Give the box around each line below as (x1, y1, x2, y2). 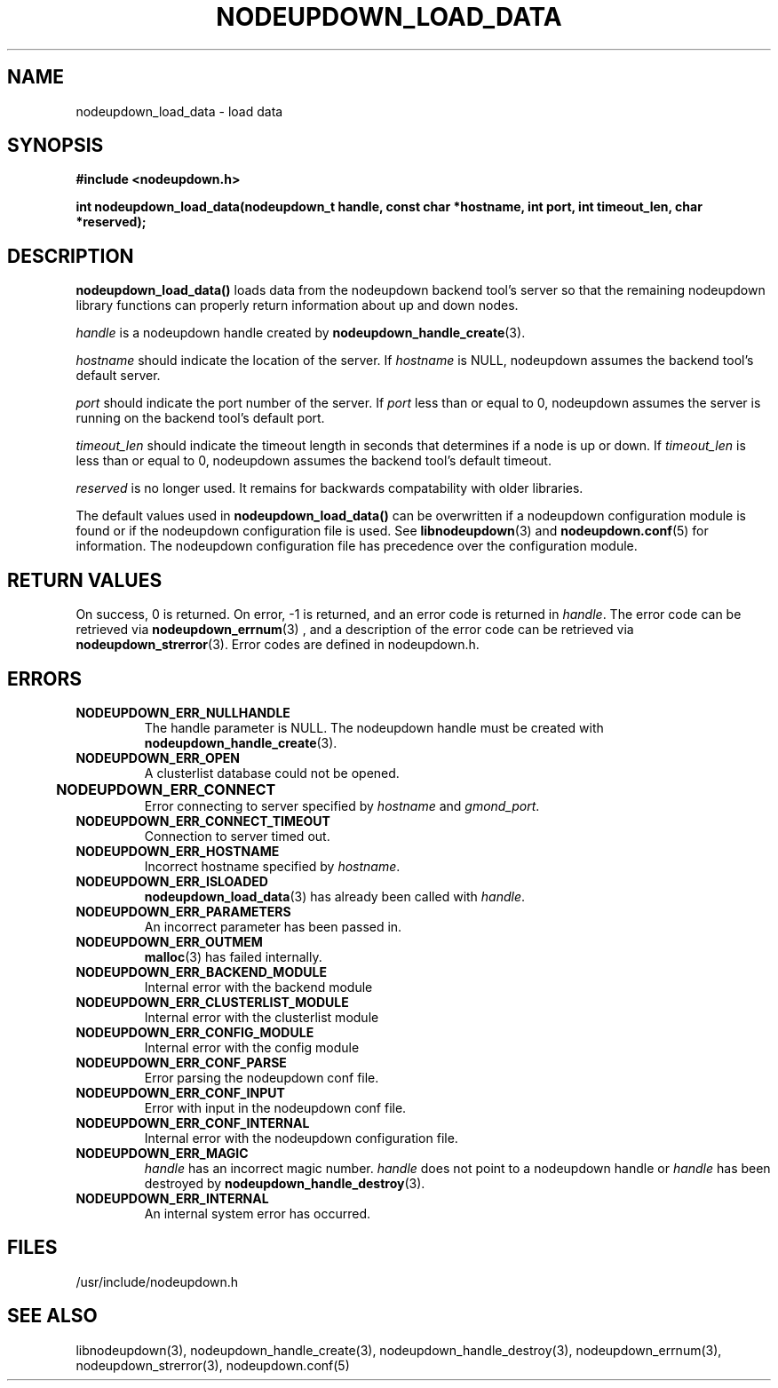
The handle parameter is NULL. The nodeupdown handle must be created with (144, 719, 604, 735)
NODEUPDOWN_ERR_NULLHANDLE (75, 704, 290, 720)
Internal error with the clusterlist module (144, 1009, 379, 1025)
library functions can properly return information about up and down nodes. (75, 297, 519, 313)
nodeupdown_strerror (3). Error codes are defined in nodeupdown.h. (75, 637, 480, 653)
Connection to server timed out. (144, 828, 330, 844)
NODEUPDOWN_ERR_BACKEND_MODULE (75, 964, 327, 980)
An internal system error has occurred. (144, 1205, 371, 1221)
